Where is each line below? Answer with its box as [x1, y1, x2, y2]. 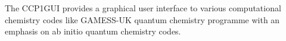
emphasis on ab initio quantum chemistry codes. [5, 25, 181, 37]
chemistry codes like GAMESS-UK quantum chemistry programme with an [5, 13, 280, 26]
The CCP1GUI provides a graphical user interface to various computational [5, 2, 281, 14]
